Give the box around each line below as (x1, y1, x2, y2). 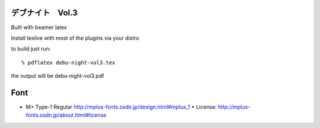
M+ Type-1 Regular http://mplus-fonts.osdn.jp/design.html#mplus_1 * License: (25, 103, 217, 110)
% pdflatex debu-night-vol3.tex (21, 59, 116, 66)
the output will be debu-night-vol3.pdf (11, 72, 104, 79)
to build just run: (11, 45, 51, 53)
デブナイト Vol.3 (11, 8, 78, 18)
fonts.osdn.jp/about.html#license (25, 111, 107, 119)
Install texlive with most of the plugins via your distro (11, 34, 139, 41)
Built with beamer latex (11, 24, 68, 31)
